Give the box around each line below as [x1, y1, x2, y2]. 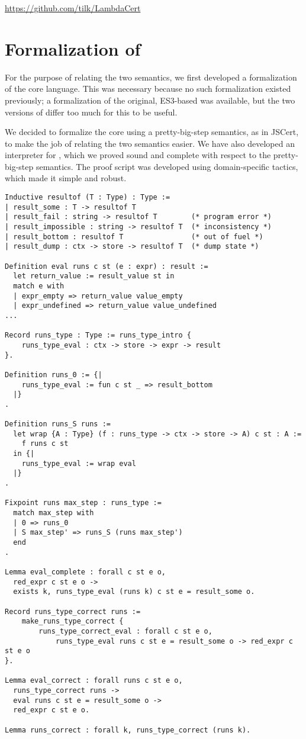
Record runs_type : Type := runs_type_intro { [5, 331, 191, 340]
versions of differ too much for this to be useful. [5, 105, 178, 118]
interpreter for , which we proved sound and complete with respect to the [5, 149, 271, 161]
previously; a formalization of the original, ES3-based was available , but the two [5, 94, 295, 106]
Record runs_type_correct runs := [5, 607, 141, 616]
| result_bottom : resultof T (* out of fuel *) [5, 232, 263, 241]
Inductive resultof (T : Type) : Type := [5, 193, 170, 202]
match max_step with [13, 509, 94, 518]
